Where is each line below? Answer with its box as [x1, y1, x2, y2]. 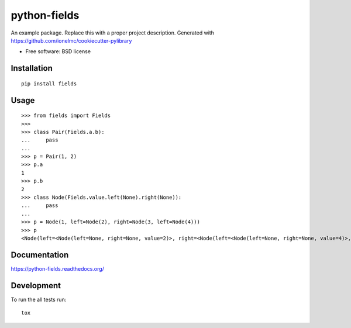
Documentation [11, 250, 69, 260]
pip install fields [21, 80, 77, 87]
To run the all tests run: [11, 296, 67, 303]
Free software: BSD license [25, 48, 91, 55]
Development [11, 281, 61, 291]
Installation [11, 63, 53, 73]
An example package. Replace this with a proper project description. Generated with [11, 29, 215, 36]
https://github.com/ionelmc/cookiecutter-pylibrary [11, 37, 132, 44]
